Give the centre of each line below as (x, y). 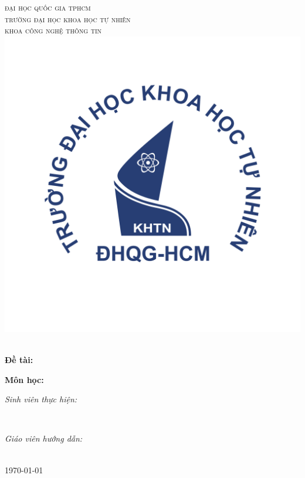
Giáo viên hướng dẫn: (44, 438)
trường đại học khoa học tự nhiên (68, 18)
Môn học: (24, 379)
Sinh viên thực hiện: (41, 399)
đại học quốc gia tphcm (48, 7)
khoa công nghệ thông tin (53, 30)
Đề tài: (19, 359)
